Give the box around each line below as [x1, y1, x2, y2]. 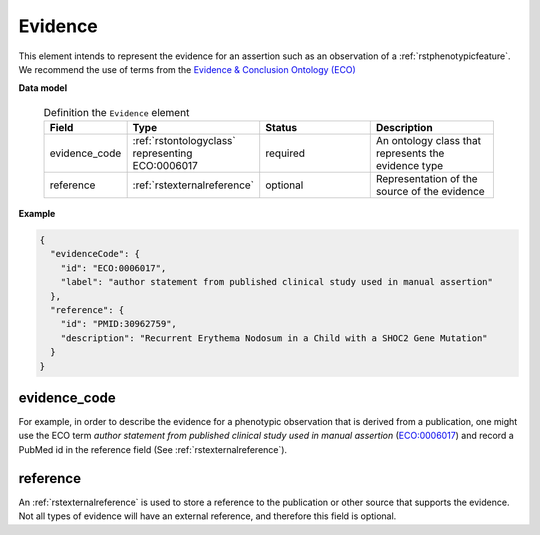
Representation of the [375, 172, 479, 186]
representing [132, 146, 193, 160]
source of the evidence [375, 185, 485, 199]
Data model [18, 82, 68, 94]
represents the [375, 146, 445, 160]
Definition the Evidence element [43, 105, 190, 119]
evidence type [375, 159, 444, 173]
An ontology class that [375, 134, 482, 148]
